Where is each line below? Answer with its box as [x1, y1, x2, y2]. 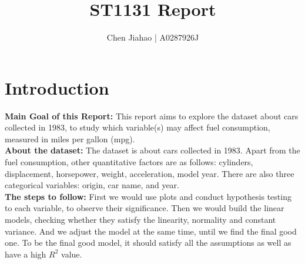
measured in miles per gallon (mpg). [5, 132, 135, 145]
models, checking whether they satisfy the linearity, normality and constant [5, 213, 276, 225]
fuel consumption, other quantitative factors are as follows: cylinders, [5, 156, 253, 168]
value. [61, 248, 82, 260]
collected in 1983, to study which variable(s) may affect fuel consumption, [5, 121, 270, 133]
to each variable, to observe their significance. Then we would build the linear [5, 202, 284, 214]
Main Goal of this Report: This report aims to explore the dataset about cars [5, 109, 299, 122]
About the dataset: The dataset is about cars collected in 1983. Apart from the [5, 144, 300, 156]
